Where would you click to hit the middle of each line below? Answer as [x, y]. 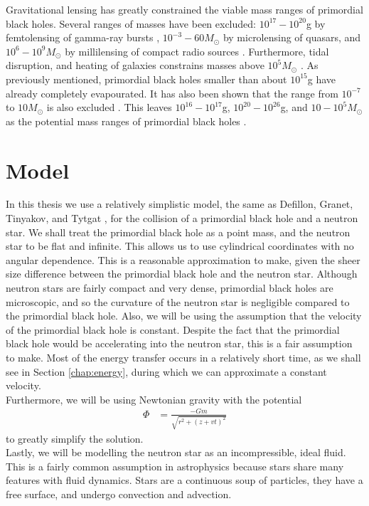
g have [322, 79]
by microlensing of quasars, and [292, 37]
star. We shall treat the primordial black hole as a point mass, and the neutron [178, 232]
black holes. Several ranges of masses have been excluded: [131, 23]
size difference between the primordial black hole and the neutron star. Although [182, 274]
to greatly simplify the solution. [75, 438]
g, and [294, 107]
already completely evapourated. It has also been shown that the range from [172, 93]
